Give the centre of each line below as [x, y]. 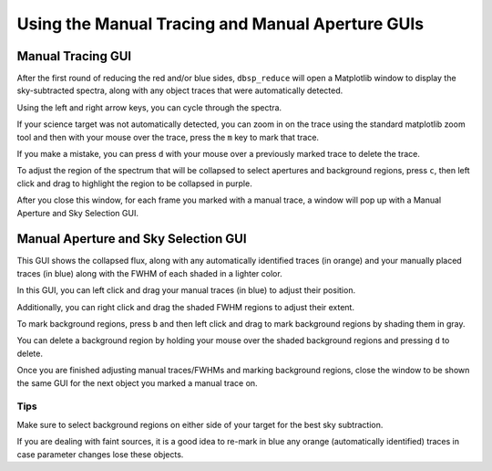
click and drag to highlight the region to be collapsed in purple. [134, 183]
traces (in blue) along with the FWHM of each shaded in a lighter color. [149, 273]
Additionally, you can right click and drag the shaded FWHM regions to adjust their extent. [186, 307]
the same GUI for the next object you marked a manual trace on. [138, 382]
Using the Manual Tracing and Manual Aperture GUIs [220, 24]
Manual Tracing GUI [74, 56]
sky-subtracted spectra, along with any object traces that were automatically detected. [180, 90]
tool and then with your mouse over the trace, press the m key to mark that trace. [168, 137]
